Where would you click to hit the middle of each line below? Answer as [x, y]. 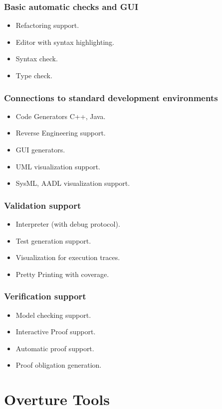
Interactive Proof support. [56, 332]
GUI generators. [40, 149]
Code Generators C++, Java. [61, 116]
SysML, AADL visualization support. [73, 183]
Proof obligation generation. [59, 365]
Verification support [45, 296]
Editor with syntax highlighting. [65, 42]
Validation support [43, 205]
